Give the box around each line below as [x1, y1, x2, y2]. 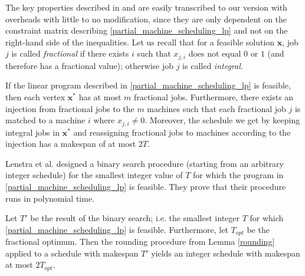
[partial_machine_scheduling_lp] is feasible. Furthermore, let [5, 223, 228, 235]
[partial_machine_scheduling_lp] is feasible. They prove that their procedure [5, 180, 286, 193]
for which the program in [193, 169, 284, 181]
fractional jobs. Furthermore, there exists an [133, 91, 294, 103]
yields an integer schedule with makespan [151, 247, 300, 259]
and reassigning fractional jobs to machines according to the [73, 126, 291, 138]
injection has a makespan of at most [5, 137, 136, 150]
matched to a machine [5, 114, 86, 126]
